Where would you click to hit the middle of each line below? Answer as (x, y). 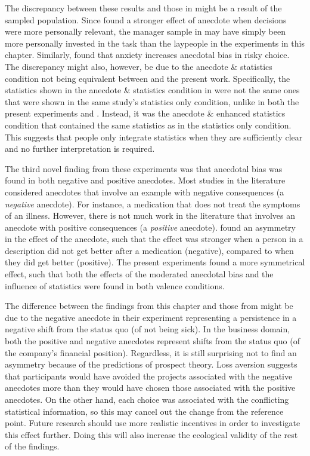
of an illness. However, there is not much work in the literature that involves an (150, 215)
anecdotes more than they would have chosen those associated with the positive (150, 388)
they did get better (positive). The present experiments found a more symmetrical (155, 262)
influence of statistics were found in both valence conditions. (115, 285)
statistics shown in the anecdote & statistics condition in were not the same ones (152, 90)
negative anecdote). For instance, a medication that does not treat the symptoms (153, 203)
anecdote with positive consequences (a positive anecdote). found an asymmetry (150, 227)
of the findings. (32, 446)
